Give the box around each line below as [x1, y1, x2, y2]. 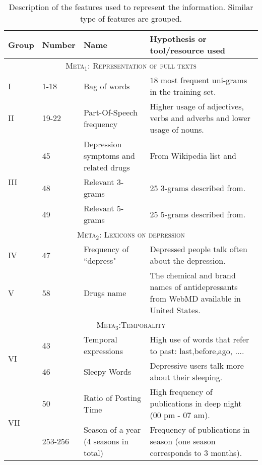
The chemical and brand [150, 269, 236, 281]
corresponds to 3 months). [150, 447, 242, 458]
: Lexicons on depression [99, 228, 185, 240]
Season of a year [83, 424, 141, 435]
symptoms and [83, 150, 135, 161]
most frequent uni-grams [160, 74, 247, 86]
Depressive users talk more [150, 360, 244, 371]
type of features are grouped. [80, 13, 182, 24]
